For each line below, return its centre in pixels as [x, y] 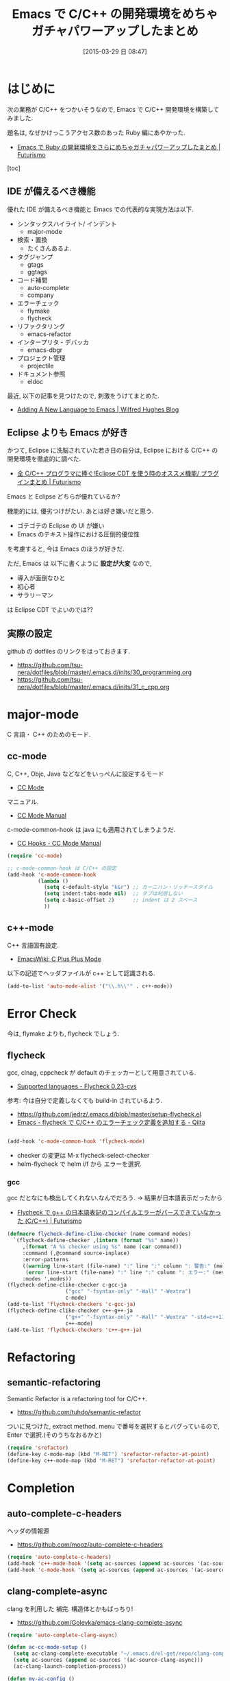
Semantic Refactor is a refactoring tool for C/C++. [77, 1399]
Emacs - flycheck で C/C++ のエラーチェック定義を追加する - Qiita [111, 1123]
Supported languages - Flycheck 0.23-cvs [77, 1086]
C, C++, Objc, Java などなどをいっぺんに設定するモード [86, 774]
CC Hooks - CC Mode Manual [59, 843]
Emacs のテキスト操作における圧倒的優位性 [78, 534]
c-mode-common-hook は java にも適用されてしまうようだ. [91, 829]
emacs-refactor [49, 334]
